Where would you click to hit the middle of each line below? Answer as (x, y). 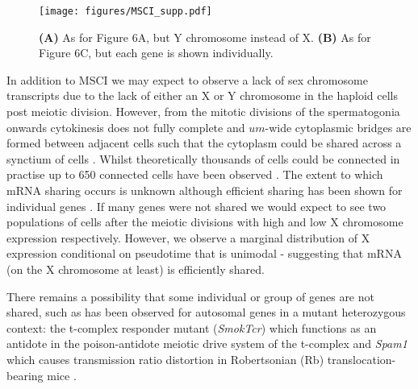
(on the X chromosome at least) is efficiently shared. (136, 269)
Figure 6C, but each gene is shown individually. (156, 53)
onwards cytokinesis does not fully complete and (126, 127)
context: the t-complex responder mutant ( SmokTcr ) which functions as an (192, 327)
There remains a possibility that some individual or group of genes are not (190, 296)
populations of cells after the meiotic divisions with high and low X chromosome (205, 222)
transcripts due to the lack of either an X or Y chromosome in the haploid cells (203, 95)
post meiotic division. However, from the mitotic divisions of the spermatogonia (203, 112)
